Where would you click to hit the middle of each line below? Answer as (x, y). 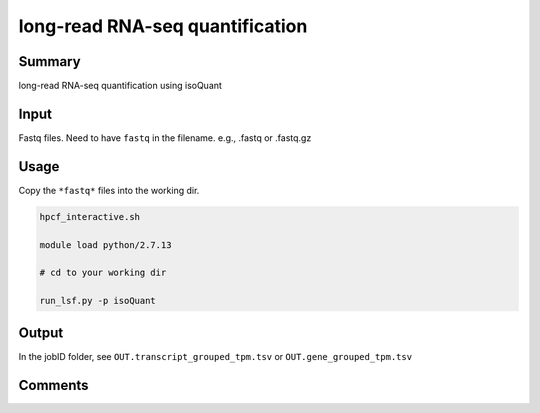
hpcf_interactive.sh (89, 216)
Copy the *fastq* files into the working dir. (109, 190)
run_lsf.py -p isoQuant (98, 301)
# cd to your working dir (103, 273)
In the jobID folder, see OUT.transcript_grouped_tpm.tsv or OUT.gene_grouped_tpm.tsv (215, 356)
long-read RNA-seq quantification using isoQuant (120, 86)
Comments (53, 385)
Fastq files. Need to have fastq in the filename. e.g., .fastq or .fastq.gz (165, 137)
